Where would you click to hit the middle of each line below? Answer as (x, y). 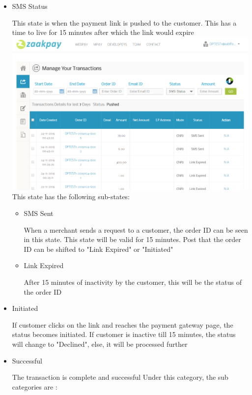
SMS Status (30, 6)
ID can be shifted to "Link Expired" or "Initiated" (98, 249)
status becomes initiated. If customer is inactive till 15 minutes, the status (124, 334)
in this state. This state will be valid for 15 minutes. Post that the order (132, 239)
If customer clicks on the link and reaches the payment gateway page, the (123, 324)
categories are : (35, 386)
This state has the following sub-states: (71, 197)
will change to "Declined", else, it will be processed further (100, 344)
